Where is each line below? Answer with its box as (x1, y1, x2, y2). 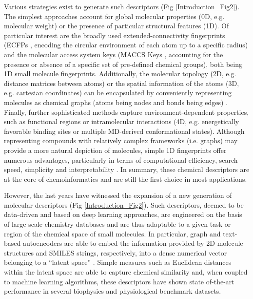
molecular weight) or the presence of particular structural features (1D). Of (4, 21, 229, 31)
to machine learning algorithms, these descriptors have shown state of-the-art (4, 276, 234, 286)
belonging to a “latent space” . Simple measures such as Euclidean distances (4, 257, 232, 267)
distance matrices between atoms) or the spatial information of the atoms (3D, (4, 78, 239, 88)
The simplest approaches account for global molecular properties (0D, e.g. (4, 11, 225, 21)
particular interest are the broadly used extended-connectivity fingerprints (4, 30, 225, 40)
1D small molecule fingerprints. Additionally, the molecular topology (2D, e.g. (4, 68, 236, 79)
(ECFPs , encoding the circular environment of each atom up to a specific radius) (4, 40, 248, 50)
